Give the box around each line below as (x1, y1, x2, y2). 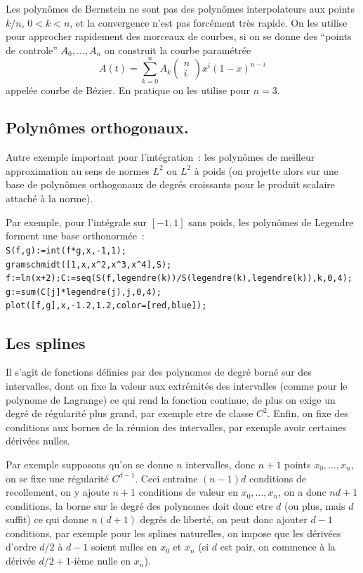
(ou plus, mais (284, 498, 345, 513)
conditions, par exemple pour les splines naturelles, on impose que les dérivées (6, 525, 341, 540)
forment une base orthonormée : (6, 228, 145, 243)
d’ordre (6, 539, 37, 554)
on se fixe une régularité (6, 470, 109, 485)
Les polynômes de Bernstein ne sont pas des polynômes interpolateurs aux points (6, 1, 355, 15)
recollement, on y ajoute (6, 485, 110, 499)
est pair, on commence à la (220, 539, 336, 554)
